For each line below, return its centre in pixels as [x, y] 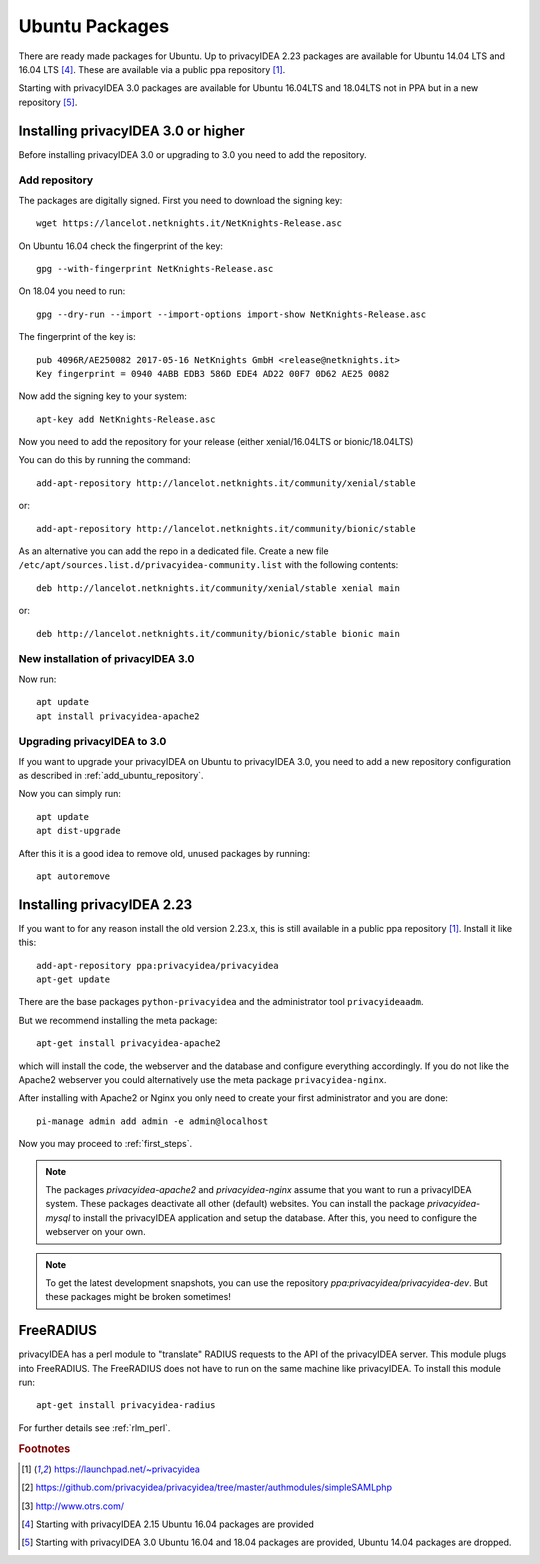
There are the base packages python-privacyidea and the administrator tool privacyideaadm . [221, 1002]
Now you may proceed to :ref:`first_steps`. [105, 1144]
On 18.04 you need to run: [72, 291]
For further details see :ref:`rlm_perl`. [94, 1427]
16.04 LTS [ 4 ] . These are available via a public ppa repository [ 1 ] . [152, 69]
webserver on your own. [95, 1232]
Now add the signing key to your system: [102, 396]
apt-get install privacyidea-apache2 [129, 1043]
